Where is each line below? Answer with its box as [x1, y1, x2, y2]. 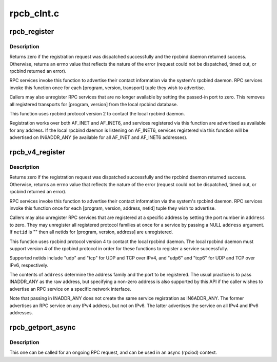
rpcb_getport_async [9, 323, 76, 332]
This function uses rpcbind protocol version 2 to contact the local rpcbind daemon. [9, 111, 185, 117]
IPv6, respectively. [9, 262, 49, 268]
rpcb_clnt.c [9, 8, 60, 19]
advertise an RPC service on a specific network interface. [9, 286, 131, 292]
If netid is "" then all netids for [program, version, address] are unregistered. [9, 229, 173, 235]
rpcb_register [9, 27, 54, 36]
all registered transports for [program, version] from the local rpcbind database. [9, 101, 178, 107]
